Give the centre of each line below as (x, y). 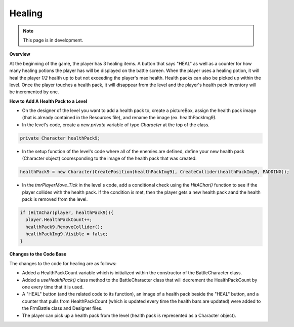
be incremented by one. (34, 92)
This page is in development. (53, 40)
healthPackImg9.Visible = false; (67, 234)
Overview (20, 54)
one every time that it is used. (53, 287)
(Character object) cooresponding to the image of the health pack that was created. (109, 158)
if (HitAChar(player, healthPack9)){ (67, 212)
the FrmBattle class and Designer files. (62, 308)
